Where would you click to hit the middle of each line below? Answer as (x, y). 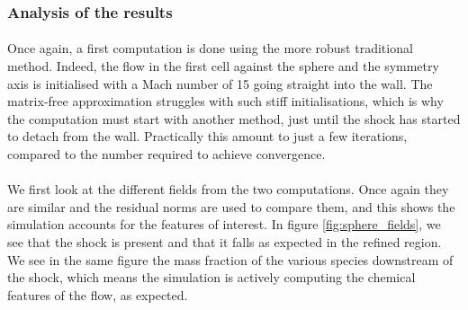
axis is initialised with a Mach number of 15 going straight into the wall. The (220, 83)
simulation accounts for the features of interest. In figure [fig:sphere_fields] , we (224, 224)
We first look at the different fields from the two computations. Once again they (228, 189)
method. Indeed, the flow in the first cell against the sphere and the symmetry (223, 66)
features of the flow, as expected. (98, 294)
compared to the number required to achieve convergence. (166, 154)
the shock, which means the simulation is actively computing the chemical (211, 277)
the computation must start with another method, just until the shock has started (234, 118)
